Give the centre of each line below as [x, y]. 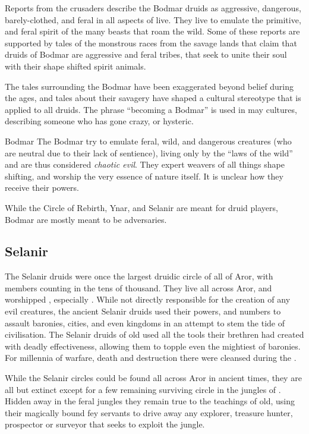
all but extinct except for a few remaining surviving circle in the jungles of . [143, 389]
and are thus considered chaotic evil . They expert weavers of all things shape [145, 164]
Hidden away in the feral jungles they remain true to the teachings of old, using [150, 401]
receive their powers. [42, 188]
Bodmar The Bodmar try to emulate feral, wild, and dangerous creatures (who [148, 141]
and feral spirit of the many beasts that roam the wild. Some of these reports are [152, 31]
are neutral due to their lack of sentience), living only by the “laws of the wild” [149, 152]
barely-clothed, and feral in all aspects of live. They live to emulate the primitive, [153, 19]
